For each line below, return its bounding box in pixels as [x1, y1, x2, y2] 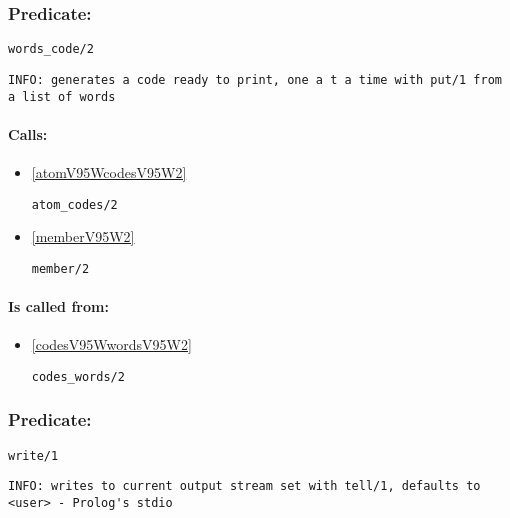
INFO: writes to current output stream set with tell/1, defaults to [8, 479, 481, 494]
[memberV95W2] [31, 226, 135, 247]
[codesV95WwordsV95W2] [31, 334, 192, 355]
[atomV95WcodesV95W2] [31, 161, 187, 182]
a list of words [8, 89, 116, 104]
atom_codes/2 [31, 197, 118, 212]
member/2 [31, 261, 90, 276]
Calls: [8, 123, 48, 144]
